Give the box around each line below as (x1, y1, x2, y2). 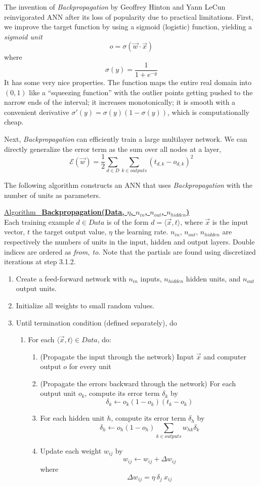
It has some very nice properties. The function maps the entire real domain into (4, 77, 251, 88)
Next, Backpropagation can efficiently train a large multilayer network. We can (4, 134, 247, 144)
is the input (212, 216, 248, 227)
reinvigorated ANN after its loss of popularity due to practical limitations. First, (4, 11, 253, 22)
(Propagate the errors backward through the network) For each (40, 378, 236, 388)
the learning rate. (114, 226, 168, 237)
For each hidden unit (40, 413, 105, 423)
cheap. (4, 116, 24, 127)
